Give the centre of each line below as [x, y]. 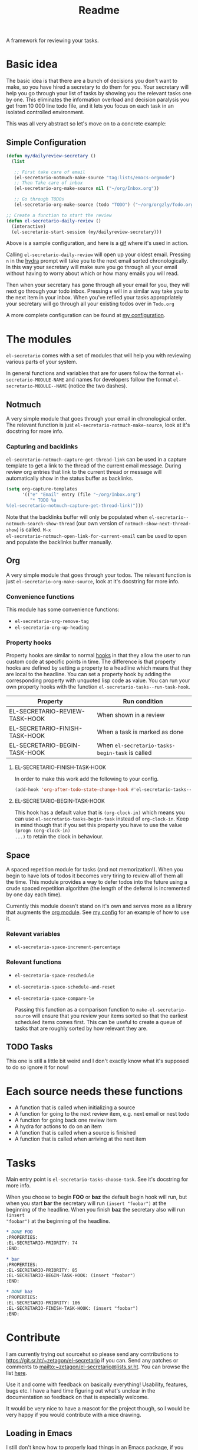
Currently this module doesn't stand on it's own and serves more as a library [99, 906]
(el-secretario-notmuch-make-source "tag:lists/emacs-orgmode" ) [95, 177]
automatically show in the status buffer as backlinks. [70, 478]
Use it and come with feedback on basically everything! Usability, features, [97, 1384]
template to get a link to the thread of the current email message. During [94, 466]
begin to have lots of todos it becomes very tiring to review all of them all [95, 876]
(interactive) [29, 226]
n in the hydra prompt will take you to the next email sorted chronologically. [97, 261]
